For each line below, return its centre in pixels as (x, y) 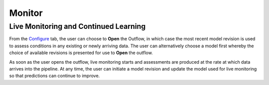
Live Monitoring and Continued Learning (77, 26)
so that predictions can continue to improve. (55, 76)
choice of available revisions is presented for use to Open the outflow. (81, 53)
